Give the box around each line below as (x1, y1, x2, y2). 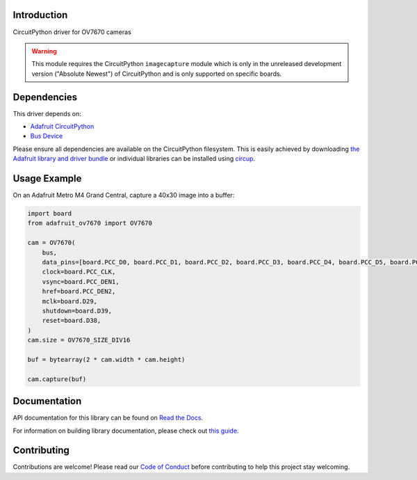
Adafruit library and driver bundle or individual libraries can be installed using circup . (13, 154, 256, 163)
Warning (31, 47, 57, 55)
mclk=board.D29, (42, 297, 97, 305)
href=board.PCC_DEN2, (42, 287, 116, 296)
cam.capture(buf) (27, 375, 87, 383)
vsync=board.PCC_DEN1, (42, 278, 120, 285)
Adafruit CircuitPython (30, 122, 95, 130)
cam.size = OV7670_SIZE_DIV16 (27, 336, 131, 344)
